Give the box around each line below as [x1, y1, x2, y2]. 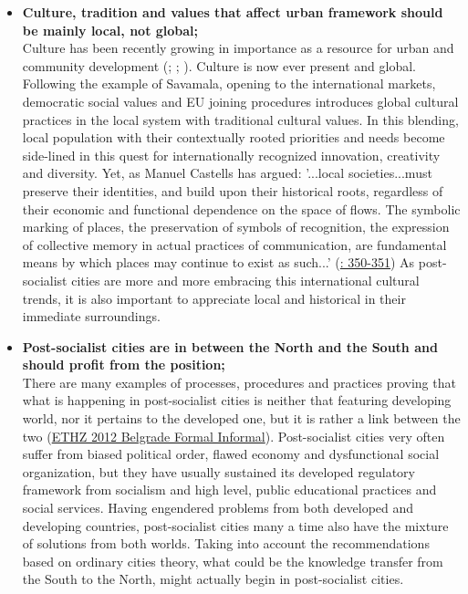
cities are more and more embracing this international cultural [71, 270, 420, 289]
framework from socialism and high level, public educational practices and [22, 480, 437, 499]
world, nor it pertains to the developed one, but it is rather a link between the [22, 409, 461, 428]
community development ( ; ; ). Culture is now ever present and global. [22, 56, 416, 75]
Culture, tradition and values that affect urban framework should [22, 3, 443, 21]
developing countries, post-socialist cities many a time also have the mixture [22, 516, 449, 535]
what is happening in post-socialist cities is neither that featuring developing [22, 391, 452, 410]
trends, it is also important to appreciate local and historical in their [22, 288, 406, 307]
